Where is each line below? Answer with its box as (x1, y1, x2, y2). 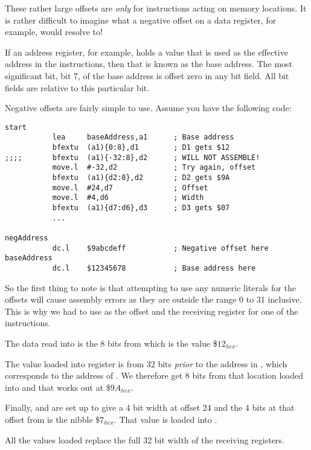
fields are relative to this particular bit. (5, 81, 150, 94)
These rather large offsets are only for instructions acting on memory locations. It (5, 2, 307, 14)
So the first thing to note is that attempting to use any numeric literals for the (5, 281, 296, 294)
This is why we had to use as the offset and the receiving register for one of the (5, 304, 298, 317)
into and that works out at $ (5, 381, 111, 393)
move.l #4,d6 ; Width (52, 193, 204, 202)
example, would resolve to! (5, 25, 103, 38)
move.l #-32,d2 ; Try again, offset (52, 163, 256, 172)
